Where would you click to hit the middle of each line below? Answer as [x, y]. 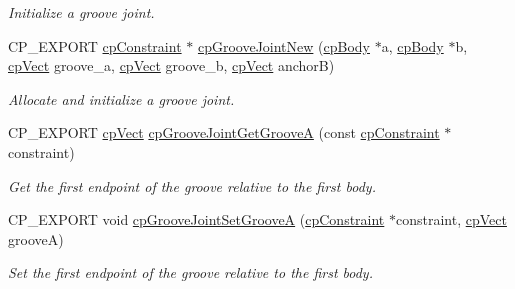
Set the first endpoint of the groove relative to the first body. [190, 272]
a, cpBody [412, 45]
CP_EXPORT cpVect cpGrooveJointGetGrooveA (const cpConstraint [224, 132]
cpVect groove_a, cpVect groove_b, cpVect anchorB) [171, 65]
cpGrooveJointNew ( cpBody [283, 45]
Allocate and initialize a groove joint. [121, 98]
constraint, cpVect [451, 219]
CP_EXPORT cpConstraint [95, 45]
